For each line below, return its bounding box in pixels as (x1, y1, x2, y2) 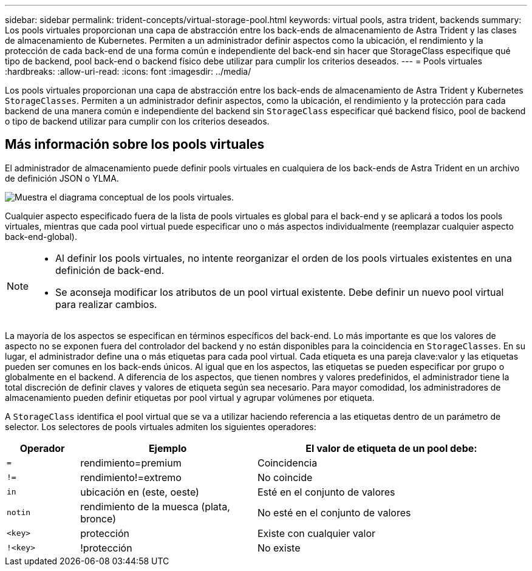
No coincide (257, 471, 313, 484)
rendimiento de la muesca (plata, (80, 500, 230, 513)
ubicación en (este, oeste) (80, 485, 199, 498)
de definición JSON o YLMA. (5, 173, 119, 183)
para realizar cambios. (55, 298, 157, 310)
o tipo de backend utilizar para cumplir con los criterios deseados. (5, 116, 270, 126)
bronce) (80, 512, 116, 525)
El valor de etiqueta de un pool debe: (305, 442, 477, 454)
